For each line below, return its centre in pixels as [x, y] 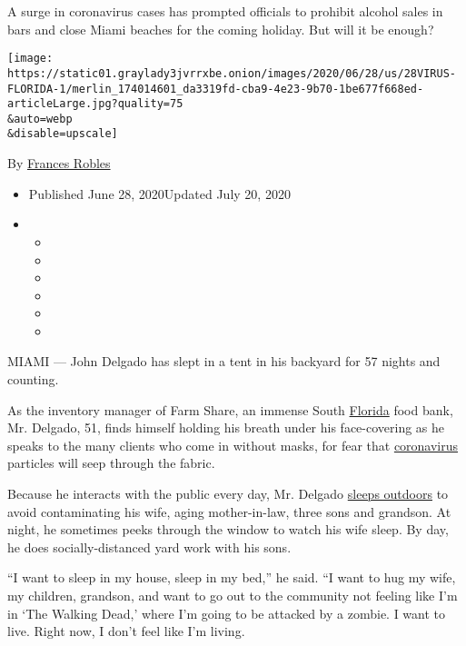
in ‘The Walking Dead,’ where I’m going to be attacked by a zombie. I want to [227, 613]
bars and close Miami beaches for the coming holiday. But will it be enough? [221, 29]
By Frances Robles [59, 163]
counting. [33, 379]
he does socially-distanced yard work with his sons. [149, 547]
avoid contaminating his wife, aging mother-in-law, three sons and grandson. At [229, 511]
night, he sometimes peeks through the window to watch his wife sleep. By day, [228, 529]
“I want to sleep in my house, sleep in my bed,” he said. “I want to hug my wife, [232, 577]
